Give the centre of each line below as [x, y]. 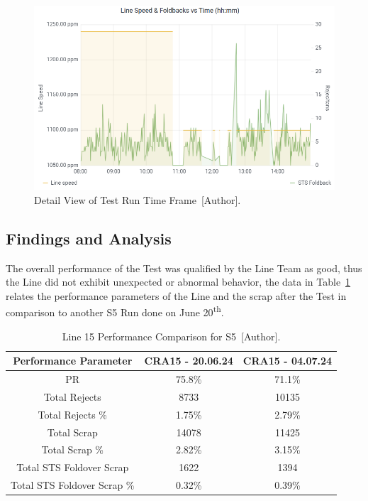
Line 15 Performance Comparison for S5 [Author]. [171, 336]
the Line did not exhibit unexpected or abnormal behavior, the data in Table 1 [178, 282]
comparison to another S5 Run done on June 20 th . [115, 311]
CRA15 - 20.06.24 [189, 361]
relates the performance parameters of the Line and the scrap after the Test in [176, 295]
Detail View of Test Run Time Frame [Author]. [138, 199]
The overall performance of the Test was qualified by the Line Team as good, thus [184, 268]
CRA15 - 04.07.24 [288, 361]
